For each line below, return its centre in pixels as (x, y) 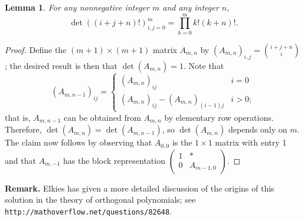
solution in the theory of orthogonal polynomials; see (100, 199)
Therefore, (23, 129)
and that (20, 160)
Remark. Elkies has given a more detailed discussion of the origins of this (140, 188)
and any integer (191, 7)
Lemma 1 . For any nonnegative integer (77, 7)
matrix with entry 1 (251, 142)
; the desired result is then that (61, 65)
